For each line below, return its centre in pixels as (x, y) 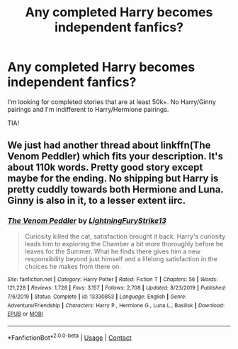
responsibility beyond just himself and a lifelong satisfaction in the (121, 258)
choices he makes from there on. (73, 266)
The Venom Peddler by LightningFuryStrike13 (87, 221)
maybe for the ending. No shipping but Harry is (113, 179)
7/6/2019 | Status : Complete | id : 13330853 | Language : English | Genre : (97, 297)
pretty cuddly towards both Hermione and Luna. (115, 189)
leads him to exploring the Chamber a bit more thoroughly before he (124, 244)
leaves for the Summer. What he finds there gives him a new (112, 251)
